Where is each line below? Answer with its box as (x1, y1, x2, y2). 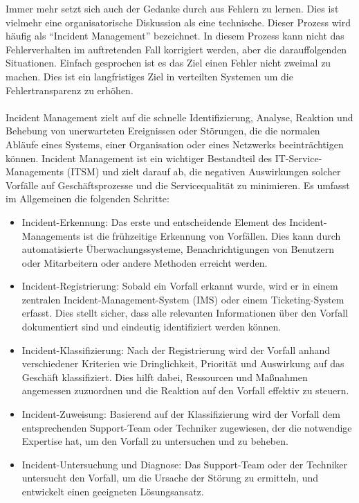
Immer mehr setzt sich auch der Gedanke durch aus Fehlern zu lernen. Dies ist (6, 1, 339, 15)
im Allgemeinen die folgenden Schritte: (6, 191, 169, 206)
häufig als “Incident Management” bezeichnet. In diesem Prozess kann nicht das (6, 28, 344, 43)
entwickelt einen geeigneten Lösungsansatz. (21, 484, 204, 498)
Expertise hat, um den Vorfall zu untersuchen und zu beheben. (21, 434, 288, 448)
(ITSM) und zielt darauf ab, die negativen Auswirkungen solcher (66, 164, 341, 179)
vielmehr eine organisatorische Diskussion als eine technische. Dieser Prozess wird (6, 15, 351, 29)
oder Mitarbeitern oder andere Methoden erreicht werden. (21, 255, 268, 270)
